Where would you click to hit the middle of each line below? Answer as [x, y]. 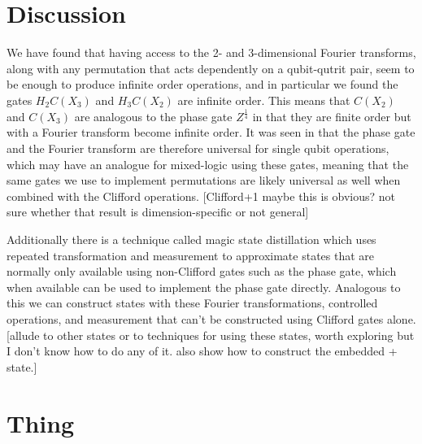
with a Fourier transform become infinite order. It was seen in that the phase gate [211, 132]
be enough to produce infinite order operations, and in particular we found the [202, 84]
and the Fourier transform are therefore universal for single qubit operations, [198, 148]
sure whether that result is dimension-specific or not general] [158, 212]
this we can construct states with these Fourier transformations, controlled [192, 303]
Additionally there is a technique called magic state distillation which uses [191, 239]
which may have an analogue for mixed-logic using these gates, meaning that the [208, 164]
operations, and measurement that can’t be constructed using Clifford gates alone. [211, 318]
